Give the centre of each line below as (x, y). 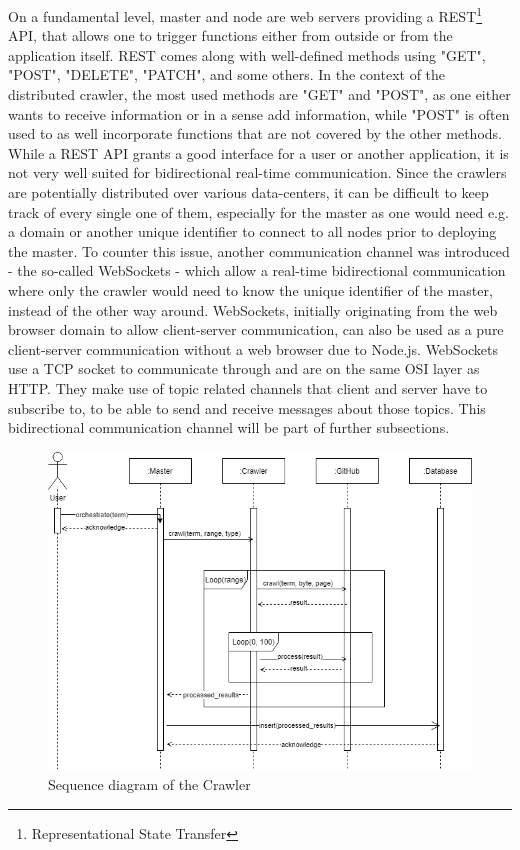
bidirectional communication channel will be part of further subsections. (229, 427)
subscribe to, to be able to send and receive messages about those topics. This (247, 407)
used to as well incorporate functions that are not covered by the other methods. (255, 133)
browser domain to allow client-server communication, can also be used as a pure (256, 329)
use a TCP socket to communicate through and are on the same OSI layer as (244, 368)
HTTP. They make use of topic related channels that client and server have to (248, 387)
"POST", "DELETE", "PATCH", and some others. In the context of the (227, 74)
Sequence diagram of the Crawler (149, 784)
